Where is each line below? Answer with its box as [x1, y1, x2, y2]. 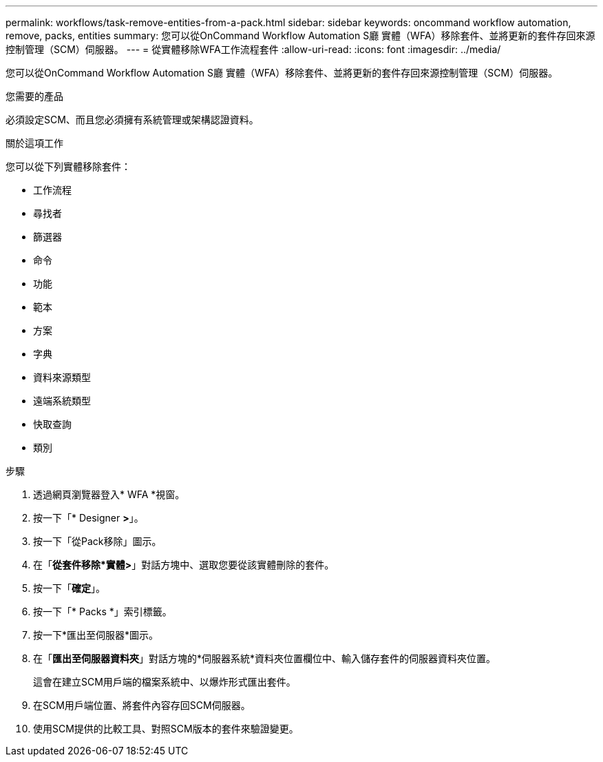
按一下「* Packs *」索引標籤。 [33, 606, 172, 617]
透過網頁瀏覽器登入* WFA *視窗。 [33, 488, 185, 500]
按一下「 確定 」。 [33, 582, 105, 594]
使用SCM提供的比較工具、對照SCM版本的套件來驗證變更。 [33, 723, 299, 734]
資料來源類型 [33, 371, 91, 383]
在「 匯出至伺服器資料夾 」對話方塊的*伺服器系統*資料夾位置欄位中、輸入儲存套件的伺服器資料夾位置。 [33, 652, 496, 664]
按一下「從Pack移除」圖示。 [33, 535, 162, 547]
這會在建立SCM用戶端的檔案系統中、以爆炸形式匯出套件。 [33, 676, 296, 688]
